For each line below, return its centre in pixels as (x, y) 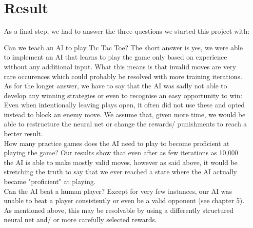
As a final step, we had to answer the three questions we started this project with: (127, 31)
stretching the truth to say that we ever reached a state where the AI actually (120, 172)
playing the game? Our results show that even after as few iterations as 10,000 (121, 153)
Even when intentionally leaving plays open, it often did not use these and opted (124, 105)
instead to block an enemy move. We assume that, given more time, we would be (125, 114)
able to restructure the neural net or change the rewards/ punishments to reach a (126, 124)
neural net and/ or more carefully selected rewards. (80, 219)
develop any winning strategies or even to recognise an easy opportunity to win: (123, 95)
